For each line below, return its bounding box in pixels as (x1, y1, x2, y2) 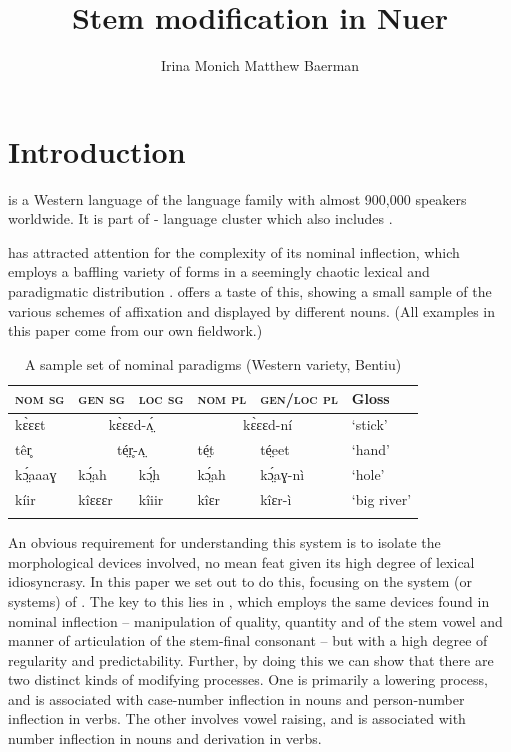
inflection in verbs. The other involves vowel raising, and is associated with (8, 708, 466, 729)
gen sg (78, 388, 125, 409)
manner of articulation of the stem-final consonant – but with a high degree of (8, 630, 488, 651)
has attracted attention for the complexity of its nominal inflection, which (8, 241, 460, 262)
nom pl (197, 388, 247, 409)
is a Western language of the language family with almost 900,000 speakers (8, 188, 467, 209)
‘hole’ (351, 463, 385, 484)
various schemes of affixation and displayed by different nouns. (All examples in (8, 300, 496, 321)
